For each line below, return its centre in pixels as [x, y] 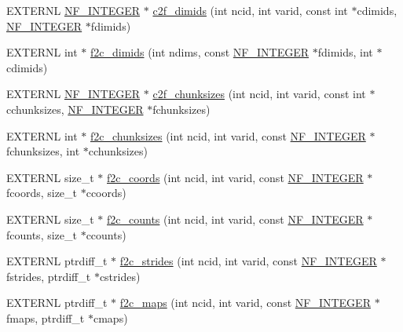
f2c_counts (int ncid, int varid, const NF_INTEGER [235, 219]
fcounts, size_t [42, 234]
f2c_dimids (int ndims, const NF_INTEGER [199, 52]
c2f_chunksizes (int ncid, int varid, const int [259, 94]
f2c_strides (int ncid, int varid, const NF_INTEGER [248, 261]
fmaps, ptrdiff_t [46, 317]
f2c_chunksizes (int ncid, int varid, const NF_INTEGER [228, 135]
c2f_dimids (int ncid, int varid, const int [250, 10]
